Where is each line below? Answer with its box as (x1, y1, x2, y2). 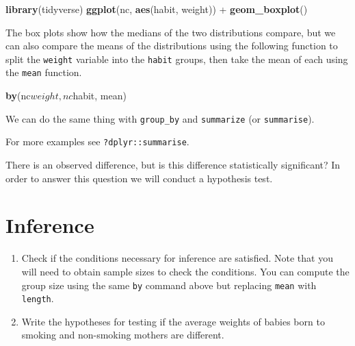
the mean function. (5, 65, 82, 79)
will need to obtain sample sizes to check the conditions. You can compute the (21, 264, 350, 278)
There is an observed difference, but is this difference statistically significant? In (5, 158, 341, 171)
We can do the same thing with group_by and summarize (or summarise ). (5, 111, 315, 125)
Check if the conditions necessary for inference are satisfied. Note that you (21, 251, 333, 265)
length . (21, 291, 54, 306)
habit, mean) (73, 88, 127, 103)
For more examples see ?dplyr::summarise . (5, 134, 189, 149)
